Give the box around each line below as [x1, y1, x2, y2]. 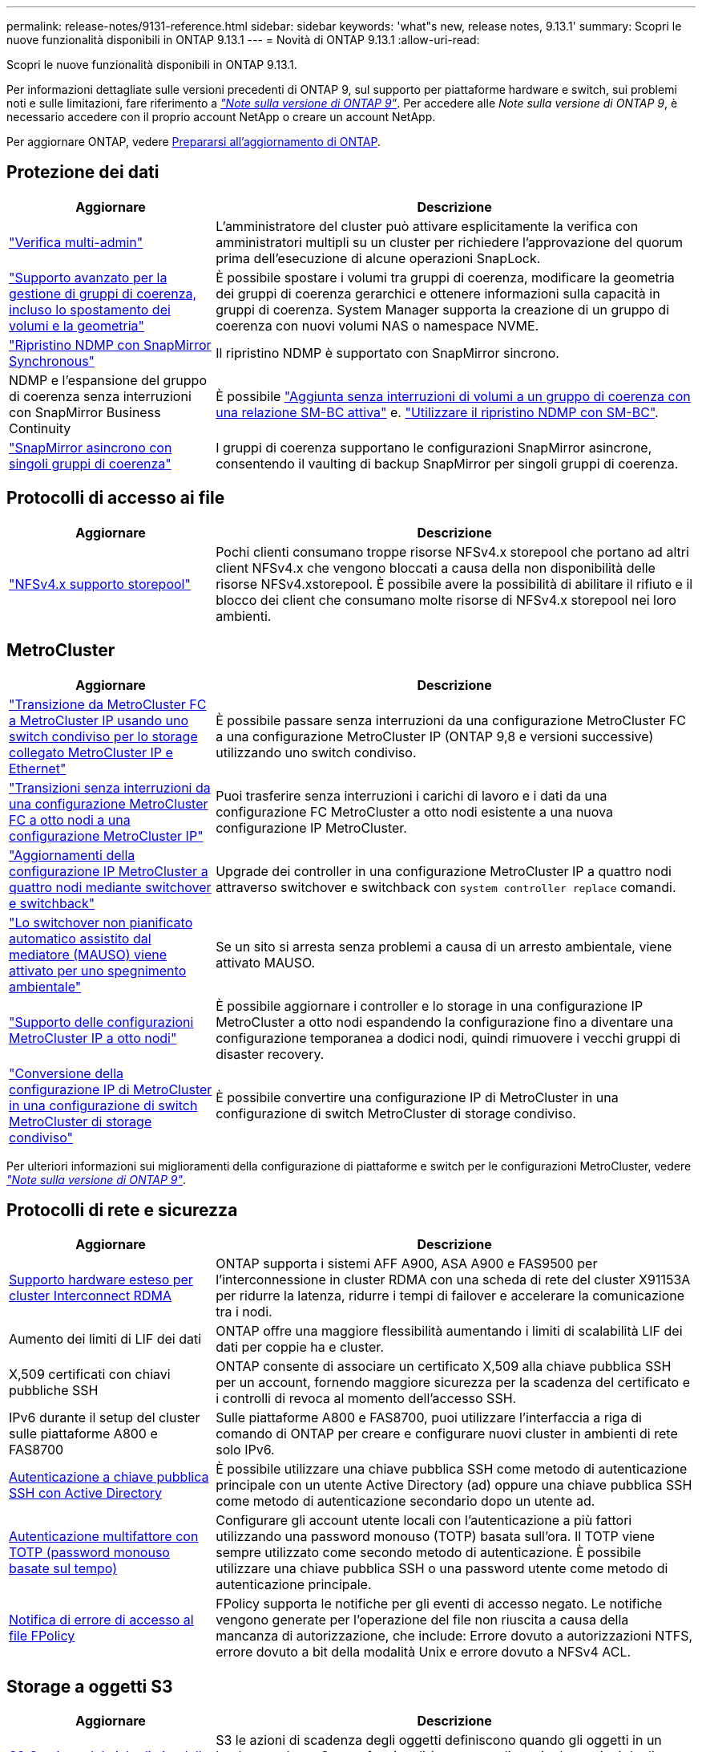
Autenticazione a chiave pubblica [9, 1469, 209, 1486]
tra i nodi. [216, 1304, 272, 1320]
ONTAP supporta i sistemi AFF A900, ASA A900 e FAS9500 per [216, 1255, 598, 1272]
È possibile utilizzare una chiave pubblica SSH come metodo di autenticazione [216, 1461, 688, 1478]
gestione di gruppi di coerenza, [9, 285, 197, 302]
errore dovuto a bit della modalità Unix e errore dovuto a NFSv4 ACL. [216, 1644, 631, 1661]
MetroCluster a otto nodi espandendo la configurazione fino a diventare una [216, 1013, 674, 1030]
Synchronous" [9, 352, 95, 369]
